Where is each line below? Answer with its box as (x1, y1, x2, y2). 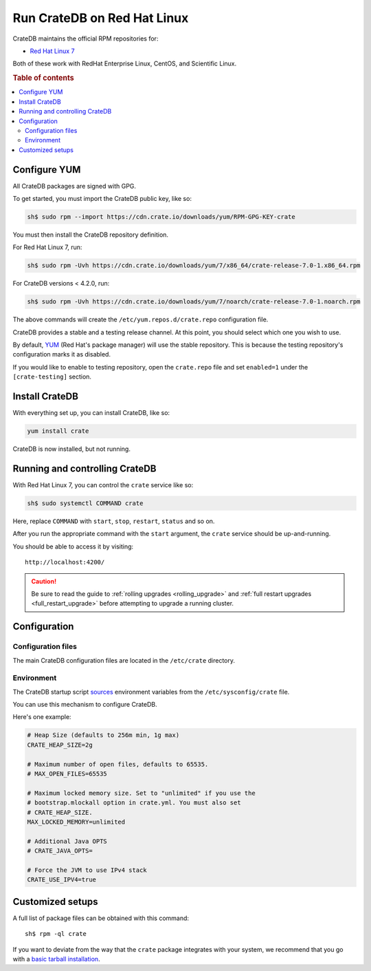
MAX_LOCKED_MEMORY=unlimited (27, 818, 126, 826)
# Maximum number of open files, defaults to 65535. (27, 760, 209, 768)
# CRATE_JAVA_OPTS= (27, 847, 93, 855)
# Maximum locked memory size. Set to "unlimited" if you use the (27, 789, 256, 797)
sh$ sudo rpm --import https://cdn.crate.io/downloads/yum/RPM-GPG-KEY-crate (27, 213, 295, 220)
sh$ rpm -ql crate (25, 930, 87, 938)
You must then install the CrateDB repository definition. (12, 231, 168, 239)
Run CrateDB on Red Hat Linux (12, 10, 189, 25)
